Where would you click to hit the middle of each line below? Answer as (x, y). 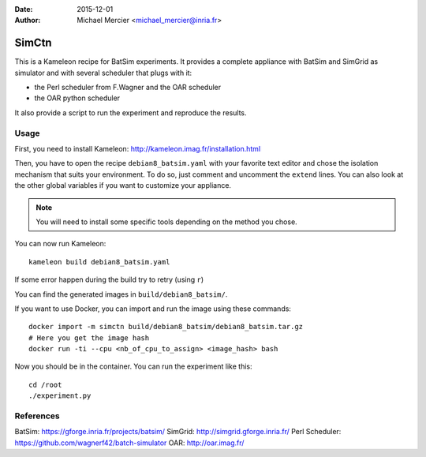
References (37, 416)
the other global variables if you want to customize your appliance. (123, 185)
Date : (24, 9)
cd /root (45, 384)
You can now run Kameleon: (60, 244)
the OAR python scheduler (77, 98)
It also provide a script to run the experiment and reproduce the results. (131, 112)
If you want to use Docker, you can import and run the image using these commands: (153, 309)
